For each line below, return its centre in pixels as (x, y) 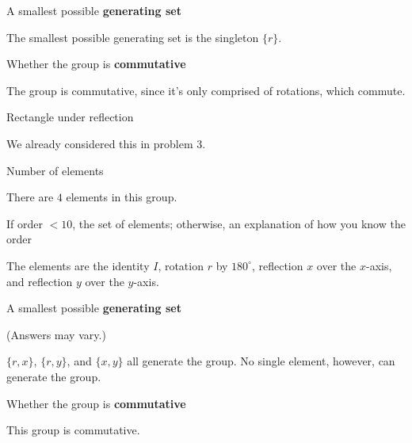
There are (30, 197)
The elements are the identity (78, 265)
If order (25, 223)
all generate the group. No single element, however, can (261, 361)
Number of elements (55, 170)
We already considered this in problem (100, 143)
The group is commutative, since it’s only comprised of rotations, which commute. (206, 90)
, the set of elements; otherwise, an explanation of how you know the (239, 223)
